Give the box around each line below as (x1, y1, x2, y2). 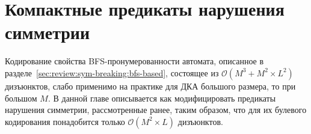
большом (5, 91, 37, 104)
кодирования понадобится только (5, 115, 125, 127)
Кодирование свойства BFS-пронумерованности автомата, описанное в (5, 55, 264, 67)
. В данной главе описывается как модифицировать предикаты (48, 91, 276, 104)
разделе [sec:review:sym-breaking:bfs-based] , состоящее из (5, 66, 219, 79)
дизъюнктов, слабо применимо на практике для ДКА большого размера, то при (5, 79, 296, 92)
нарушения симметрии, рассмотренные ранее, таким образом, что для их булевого (5, 103, 307, 116)
